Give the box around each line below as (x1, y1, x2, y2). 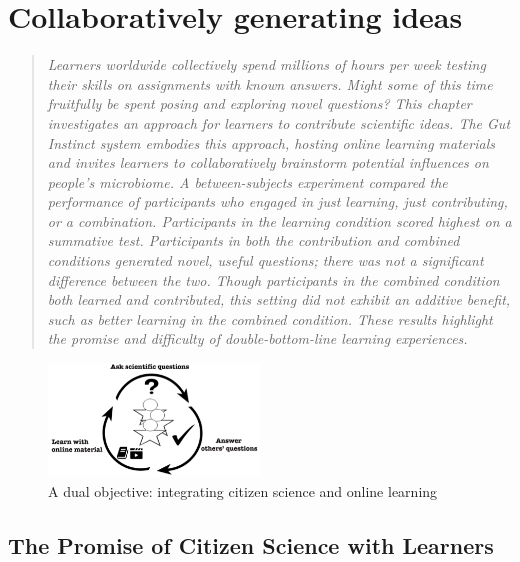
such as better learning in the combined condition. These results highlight (47, 308, 493, 329)
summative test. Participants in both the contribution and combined (47, 230, 460, 251)
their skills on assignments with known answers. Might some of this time (47, 73, 493, 94)
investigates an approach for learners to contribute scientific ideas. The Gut (47, 112, 511, 133)
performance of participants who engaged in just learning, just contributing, (47, 191, 508, 212)
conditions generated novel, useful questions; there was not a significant (47, 250, 484, 271)
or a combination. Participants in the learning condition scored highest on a (47, 210, 512, 231)
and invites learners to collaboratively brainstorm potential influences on (47, 152, 489, 173)
